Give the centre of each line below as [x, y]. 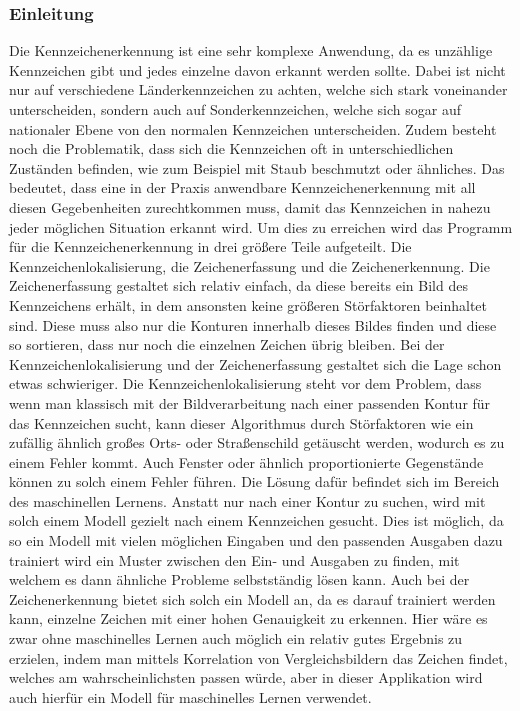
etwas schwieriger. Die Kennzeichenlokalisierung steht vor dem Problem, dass [245, 383]
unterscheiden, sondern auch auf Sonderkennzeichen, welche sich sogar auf [235, 109]
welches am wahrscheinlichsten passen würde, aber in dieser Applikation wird [246, 677]
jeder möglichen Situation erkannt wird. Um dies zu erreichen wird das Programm [261, 226]
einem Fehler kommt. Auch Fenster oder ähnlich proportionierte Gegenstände [246, 461]
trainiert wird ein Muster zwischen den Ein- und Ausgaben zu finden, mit [234, 559]
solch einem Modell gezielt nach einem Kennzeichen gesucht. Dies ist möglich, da [256, 520]
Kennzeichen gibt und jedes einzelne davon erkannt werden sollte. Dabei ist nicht [257, 69]
